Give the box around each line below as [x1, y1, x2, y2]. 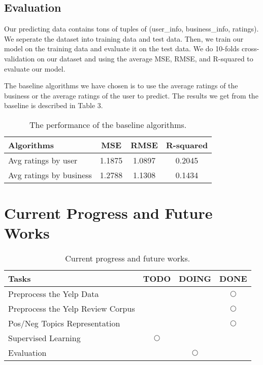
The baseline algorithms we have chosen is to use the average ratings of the [4, 80, 238, 91]
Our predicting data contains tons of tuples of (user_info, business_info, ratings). [4, 23, 259, 34]
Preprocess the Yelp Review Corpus [8, 303, 135, 315]
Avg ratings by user [8, 154, 78, 166]
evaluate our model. [4, 63, 65, 74]
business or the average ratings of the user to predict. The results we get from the [4, 90, 258, 101]
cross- [242, 43, 259, 54]
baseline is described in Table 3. [4, 100, 103, 111]
